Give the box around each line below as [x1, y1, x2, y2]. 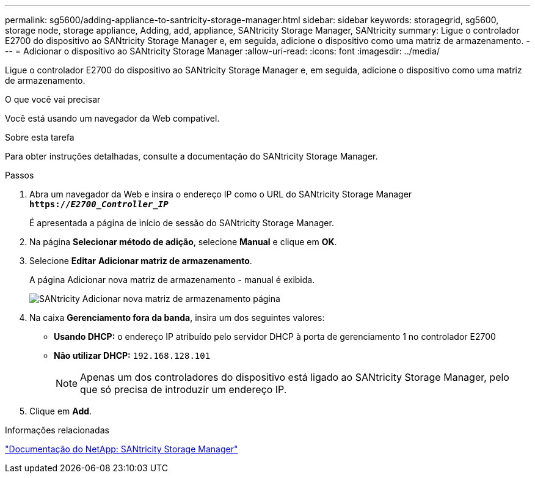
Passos [5, 170, 34, 180]
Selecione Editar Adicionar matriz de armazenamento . [29, 256, 252, 266]
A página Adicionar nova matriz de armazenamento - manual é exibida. [29, 274, 315, 285]
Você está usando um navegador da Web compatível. [5, 113, 220, 123]
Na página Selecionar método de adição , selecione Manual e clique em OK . [29, 237, 337, 247]
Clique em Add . [29, 406, 92, 416]
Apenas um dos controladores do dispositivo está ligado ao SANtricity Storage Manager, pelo [80, 371, 509, 383]
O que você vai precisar [5, 94, 101, 105]
